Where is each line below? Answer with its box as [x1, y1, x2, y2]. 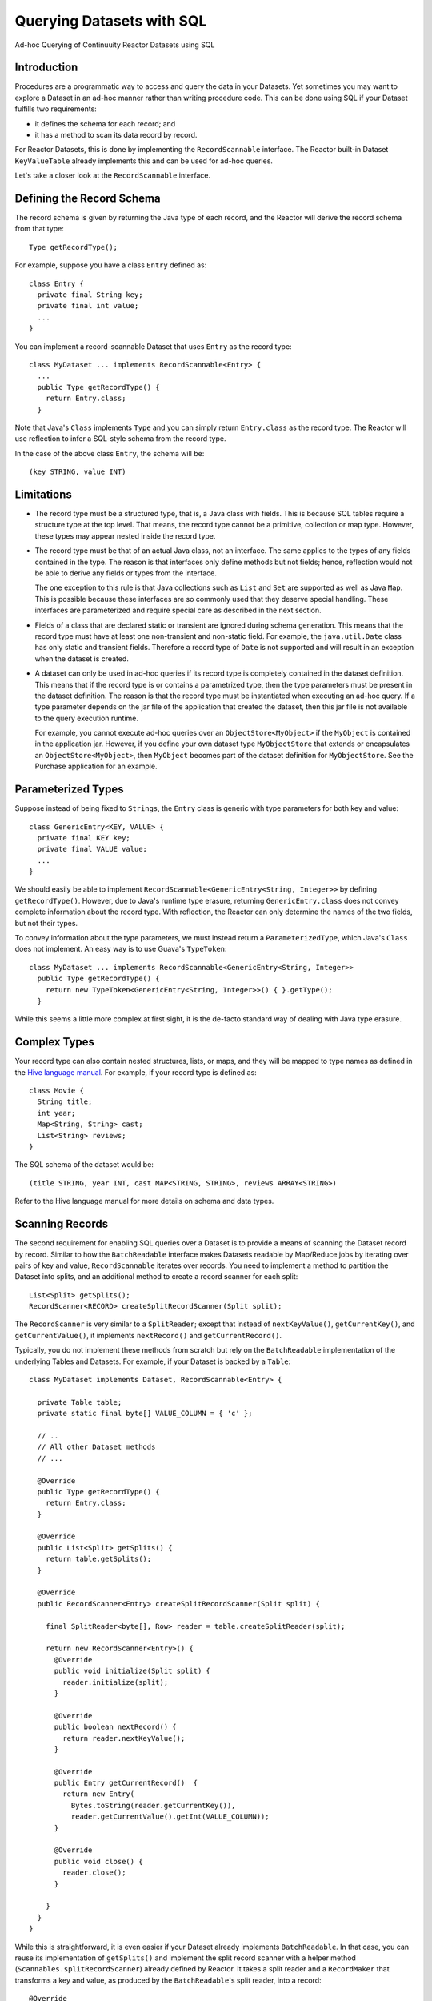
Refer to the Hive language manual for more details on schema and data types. [14, 1197, 274, 1206]
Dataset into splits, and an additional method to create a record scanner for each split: [14, 1272, 298, 1281]
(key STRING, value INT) [29, 467, 126, 476]
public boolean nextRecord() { [54, 1722, 178, 1732]
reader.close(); [62, 1868, 126, 1877]
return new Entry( [62, 1790, 135, 1798]
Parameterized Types [14, 783, 124, 796]
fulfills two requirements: [14, 104, 98, 114]
